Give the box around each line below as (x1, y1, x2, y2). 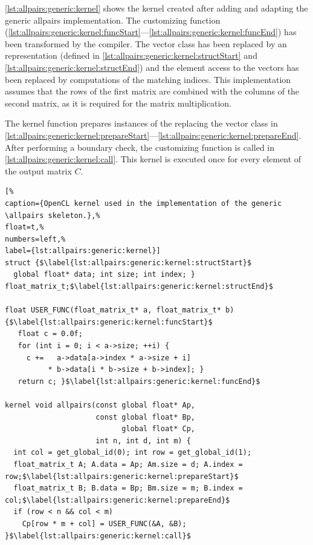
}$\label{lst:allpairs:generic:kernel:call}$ (5, 531, 191, 540)
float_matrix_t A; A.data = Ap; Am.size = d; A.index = (13, 460, 243, 469)
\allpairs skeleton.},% (5, 211, 100, 220)
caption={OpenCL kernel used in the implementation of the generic (5, 199, 282, 208)
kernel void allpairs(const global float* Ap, (5, 401, 195, 409)
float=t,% (5, 223, 44, 232)
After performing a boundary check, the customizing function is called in (5, 140, 275, 153)
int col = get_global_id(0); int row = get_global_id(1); (13, 448, 252, 457)
